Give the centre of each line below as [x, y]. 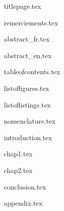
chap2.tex [18, 170]
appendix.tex [23, 203]
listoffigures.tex [27, 88]
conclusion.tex [25, 186]
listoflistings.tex [27, 104]
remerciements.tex [31, 22]
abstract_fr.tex [27, 39]
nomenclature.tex [30, 121]
